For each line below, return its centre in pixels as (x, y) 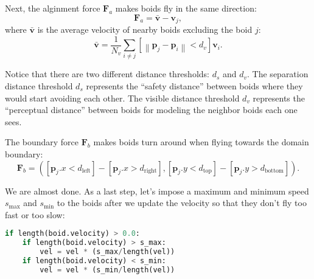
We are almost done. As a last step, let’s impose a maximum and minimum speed (157, 191)
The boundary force (42, 142)
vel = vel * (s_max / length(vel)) (107, 252)
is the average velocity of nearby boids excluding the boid (145, 29)
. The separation (278, 74)
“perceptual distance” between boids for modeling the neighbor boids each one (151, 110)
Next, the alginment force (53, 8)
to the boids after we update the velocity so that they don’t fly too (182, 203)
